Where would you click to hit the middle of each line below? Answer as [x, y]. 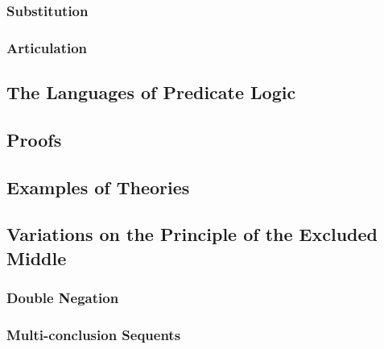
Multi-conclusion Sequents [94, 334]
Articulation [47, 47]
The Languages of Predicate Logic [151, 92]
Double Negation [63, 298]
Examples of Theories [98, 187]
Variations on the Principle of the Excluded [192, 234]
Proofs [34, 139]
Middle [37, 258]
